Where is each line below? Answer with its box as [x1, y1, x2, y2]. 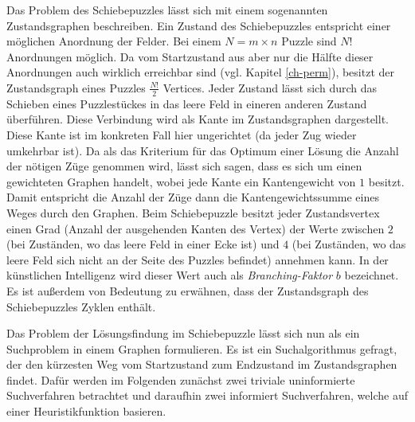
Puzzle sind [281, 33, 337, 49]
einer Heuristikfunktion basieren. [6, 403, 166, 420]
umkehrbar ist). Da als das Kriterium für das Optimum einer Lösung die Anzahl [6, 142, 399, 158]
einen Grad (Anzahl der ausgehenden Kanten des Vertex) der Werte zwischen [6, 220, 385, 236]
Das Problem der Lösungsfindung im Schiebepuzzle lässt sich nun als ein [6, 325, 360, 342]
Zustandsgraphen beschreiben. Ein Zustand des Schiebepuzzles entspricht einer [6, 17, 391, 33]
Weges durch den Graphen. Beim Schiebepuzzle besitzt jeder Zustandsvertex [6, 204, 380, 221]
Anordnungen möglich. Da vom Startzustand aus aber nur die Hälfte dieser [6, 48, 374, 64]
